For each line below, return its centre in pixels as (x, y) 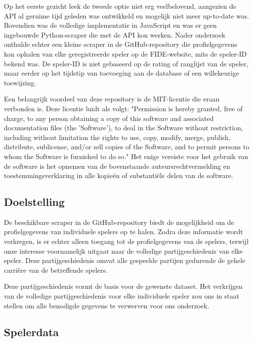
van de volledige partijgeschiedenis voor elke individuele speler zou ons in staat (122, 296)
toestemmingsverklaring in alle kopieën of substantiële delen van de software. (119, 175)
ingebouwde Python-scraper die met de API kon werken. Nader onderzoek (115, 34)
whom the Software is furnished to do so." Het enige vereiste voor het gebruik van (126, 156)
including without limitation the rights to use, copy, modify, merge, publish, (117, 137)
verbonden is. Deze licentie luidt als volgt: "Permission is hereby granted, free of (123, 108)
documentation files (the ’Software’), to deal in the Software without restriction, (124, 128)
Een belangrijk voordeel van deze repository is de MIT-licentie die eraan (112, 99)
